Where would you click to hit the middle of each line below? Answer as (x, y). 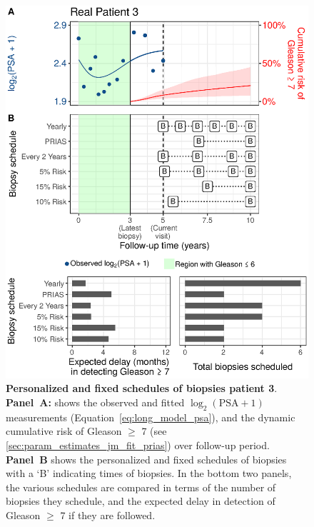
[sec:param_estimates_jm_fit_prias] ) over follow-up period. (138, 445)
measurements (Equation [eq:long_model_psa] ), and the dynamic (151, 417)
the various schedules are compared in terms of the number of (141, 487)
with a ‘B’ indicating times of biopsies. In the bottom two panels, (149, 473)
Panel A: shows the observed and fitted (95, 402)
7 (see (154, 431)
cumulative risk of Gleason (64, 431)
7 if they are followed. (108, 515)
